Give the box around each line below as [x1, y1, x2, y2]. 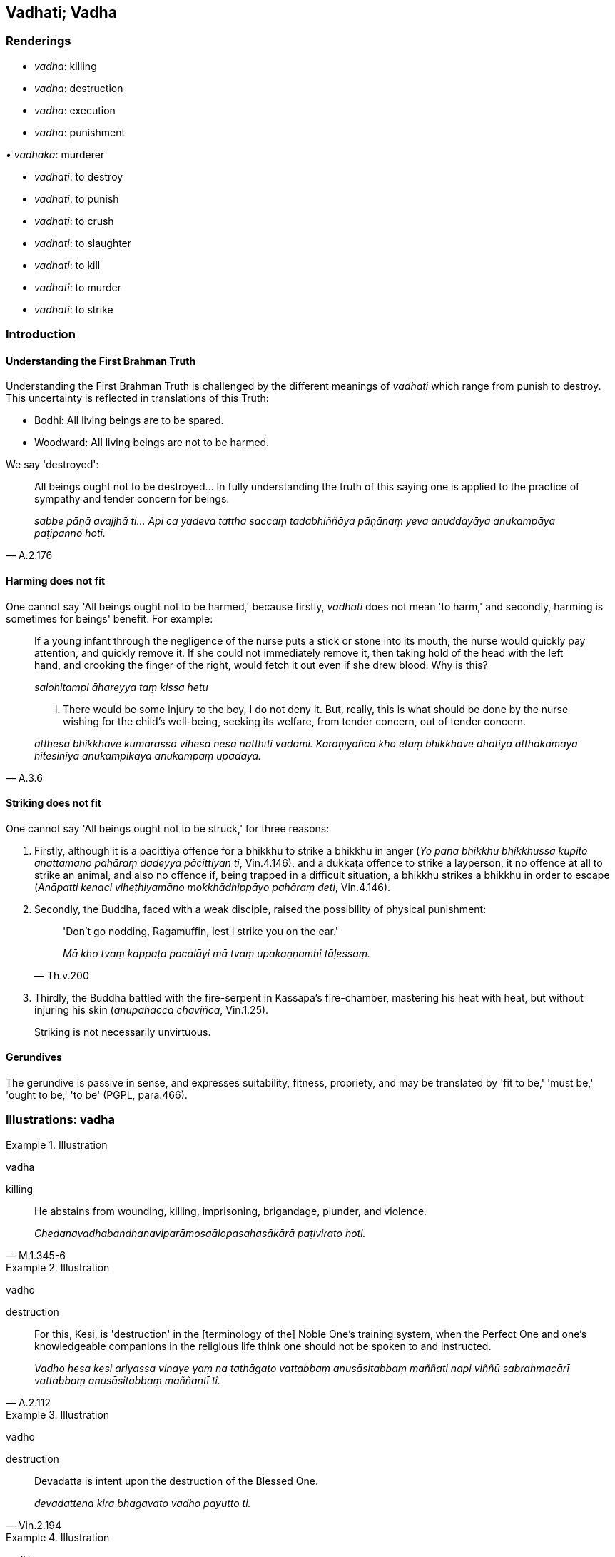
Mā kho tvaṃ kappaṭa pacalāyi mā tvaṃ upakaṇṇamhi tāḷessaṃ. [63, 947, 371, 959]
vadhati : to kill [34, 258, 101, 271]
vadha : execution [34, 104, 116, 116]
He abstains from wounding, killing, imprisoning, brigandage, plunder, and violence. [34, 1204, 427, 1217]
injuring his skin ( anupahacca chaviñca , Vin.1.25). [34, 1003, 269, 1016]
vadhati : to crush [34, 214, 114, 227]
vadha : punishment [34, 126, 126, 138]
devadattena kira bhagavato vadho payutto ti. [34, 1496, 251, 1509]
